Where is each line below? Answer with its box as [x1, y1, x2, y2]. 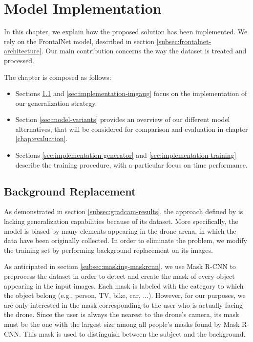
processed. [4, 55, 35, 65]
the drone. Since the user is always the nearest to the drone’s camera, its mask [4, 309, 239, 319]
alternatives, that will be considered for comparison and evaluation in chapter [15, 123, 248, 134]
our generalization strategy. [15, 98, 97, 108]
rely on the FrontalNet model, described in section [4, 36, 155, 46]
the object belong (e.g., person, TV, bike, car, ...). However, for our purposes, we [4, 290, 246, 300]
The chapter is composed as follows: [4, 72, 111, 82]
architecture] [4, 46, 42, 56]
